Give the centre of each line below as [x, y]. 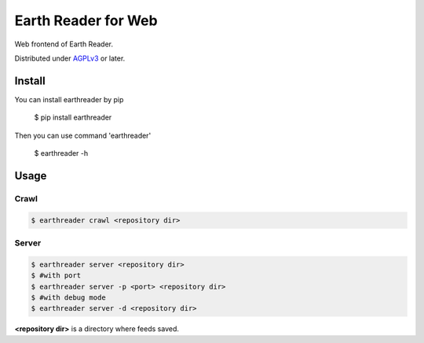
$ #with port [56, 276]
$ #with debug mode [68, 297]
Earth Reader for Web [86, 20]
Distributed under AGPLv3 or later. [70, 58]
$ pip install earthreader [73, 117]
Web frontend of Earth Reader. [64, 44]
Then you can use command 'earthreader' [83, 135]
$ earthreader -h [61, 153]
